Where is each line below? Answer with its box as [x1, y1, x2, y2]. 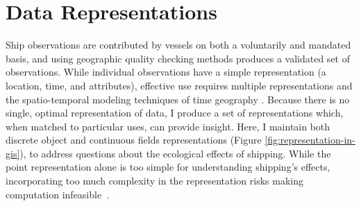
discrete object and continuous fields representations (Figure [6, 132, 262, 147]
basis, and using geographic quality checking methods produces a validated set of [6, 51, 350, 65]
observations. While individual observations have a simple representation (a [6, 65, 326, 79]
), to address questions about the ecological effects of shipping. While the [19, 146, 331, 160]
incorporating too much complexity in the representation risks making [6, 173, 304, 188]
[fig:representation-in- [265, 132, 355, 147]
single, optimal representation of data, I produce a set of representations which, [6, 105, 344, 120]
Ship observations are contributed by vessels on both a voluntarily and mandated [6, 37, 351, 52]
